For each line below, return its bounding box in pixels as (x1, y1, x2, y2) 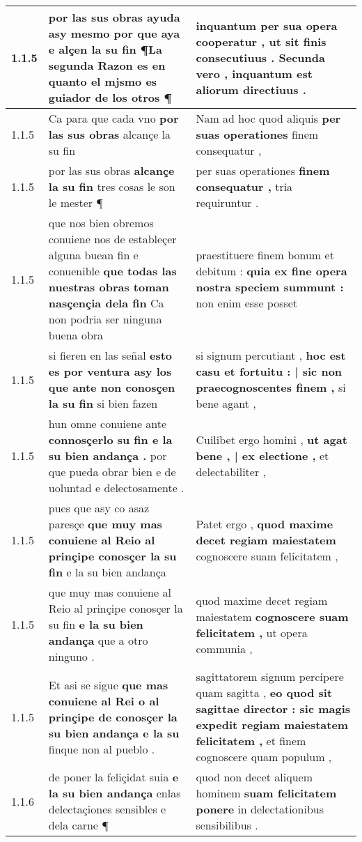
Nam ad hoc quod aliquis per (196, 110, 341, 126)
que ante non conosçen (48, 379, 175, 395)
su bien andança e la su (48, 724, 180, 741)
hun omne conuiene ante (48, 415, 167, 431)
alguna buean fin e (48, 247, 139, 263)
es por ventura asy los (48, 363, 172, 379)
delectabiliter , (196, 464, 266, 480)
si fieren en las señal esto (48, 347, 173, 363)
